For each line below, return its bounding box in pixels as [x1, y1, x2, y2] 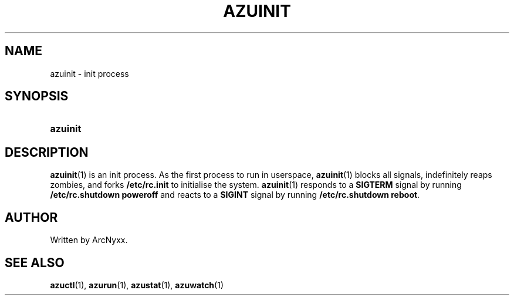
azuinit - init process [50, 68, 129, 79]
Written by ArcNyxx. [50, 235, 128, 245]
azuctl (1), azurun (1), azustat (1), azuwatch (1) [50, 279, 224, 290]
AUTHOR [5, 210, 58, 225]
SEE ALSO [5, 255, 65, 270]
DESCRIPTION [5, 144, 89, 160]
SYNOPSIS [5, 89, 69, 104]
